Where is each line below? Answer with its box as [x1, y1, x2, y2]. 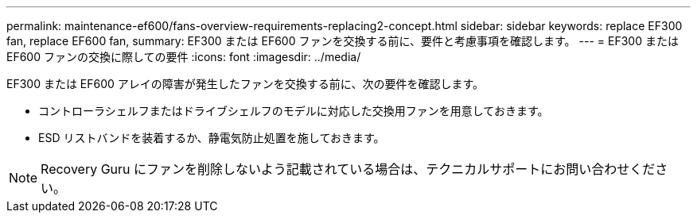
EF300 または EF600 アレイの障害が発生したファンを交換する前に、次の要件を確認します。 [6, 77, 485, 90]
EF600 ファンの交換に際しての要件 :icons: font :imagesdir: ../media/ [6, 50, 361, 63]
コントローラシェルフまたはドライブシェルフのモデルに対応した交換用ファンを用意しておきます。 [38, 104, 549, 117]
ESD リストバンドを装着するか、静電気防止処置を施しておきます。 [38, 131, 385, 144]
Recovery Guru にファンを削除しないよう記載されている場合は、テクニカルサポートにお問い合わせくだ [41, 161, 656, 177]
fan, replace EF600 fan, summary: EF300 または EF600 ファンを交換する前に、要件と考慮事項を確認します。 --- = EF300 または [6, 34, 679, 48]
